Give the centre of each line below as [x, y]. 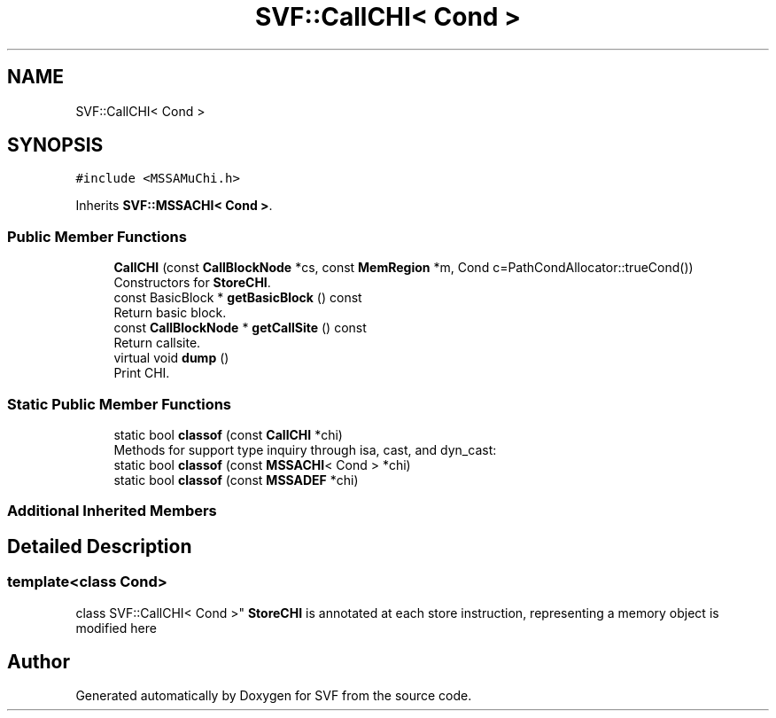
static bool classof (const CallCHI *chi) [228, 434]
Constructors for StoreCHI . [192, 283]
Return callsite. [157, 343]
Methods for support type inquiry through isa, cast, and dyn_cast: [305, 449]
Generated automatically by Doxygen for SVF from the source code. [274, 696]
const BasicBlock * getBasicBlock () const [238, 298]
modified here [116, 628]
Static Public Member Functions [120, 404]
